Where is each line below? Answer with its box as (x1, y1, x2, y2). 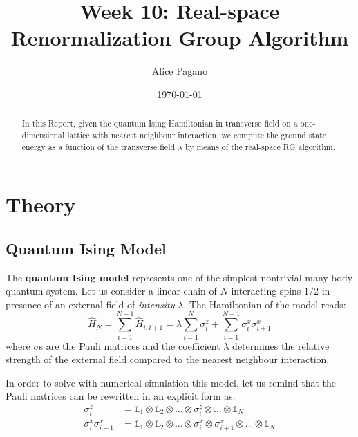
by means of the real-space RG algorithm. (185, 140, 336, 152)
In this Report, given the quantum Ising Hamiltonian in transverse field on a (21, 118, 298, 129)
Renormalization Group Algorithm (10, 24, 349, 52)
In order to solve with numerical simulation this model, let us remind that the (6, 375, 337, 389)
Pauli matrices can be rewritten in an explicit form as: (6, 389, 236, 403)
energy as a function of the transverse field (21, 140, 176, 152)
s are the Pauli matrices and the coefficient (39, 338, 220, 353)
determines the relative (232, 338, 330, 353)
